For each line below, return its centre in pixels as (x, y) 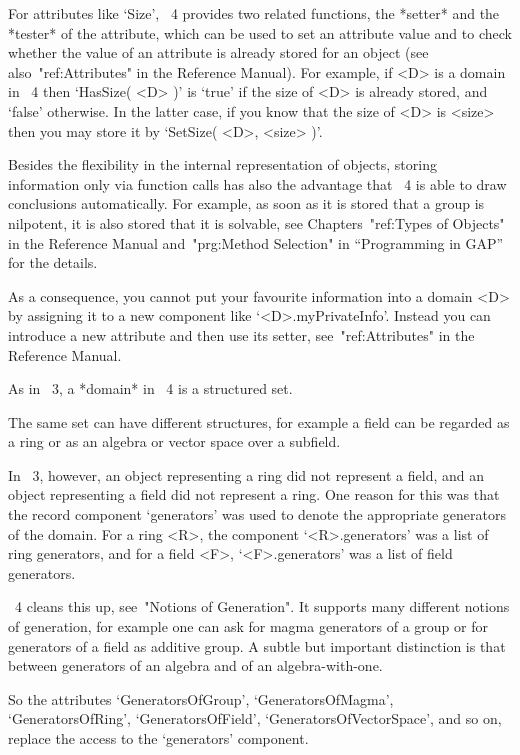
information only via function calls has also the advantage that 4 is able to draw (257, 183)
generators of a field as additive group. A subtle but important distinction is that (257, 645)
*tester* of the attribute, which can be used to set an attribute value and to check (260, 32)
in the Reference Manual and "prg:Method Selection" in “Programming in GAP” (256, 242)
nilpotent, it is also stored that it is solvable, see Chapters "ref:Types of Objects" (256, 222)
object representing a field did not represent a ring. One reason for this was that (254, 494)
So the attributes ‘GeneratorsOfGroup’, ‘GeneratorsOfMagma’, (201, 698)
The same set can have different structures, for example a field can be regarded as (259, 421)
